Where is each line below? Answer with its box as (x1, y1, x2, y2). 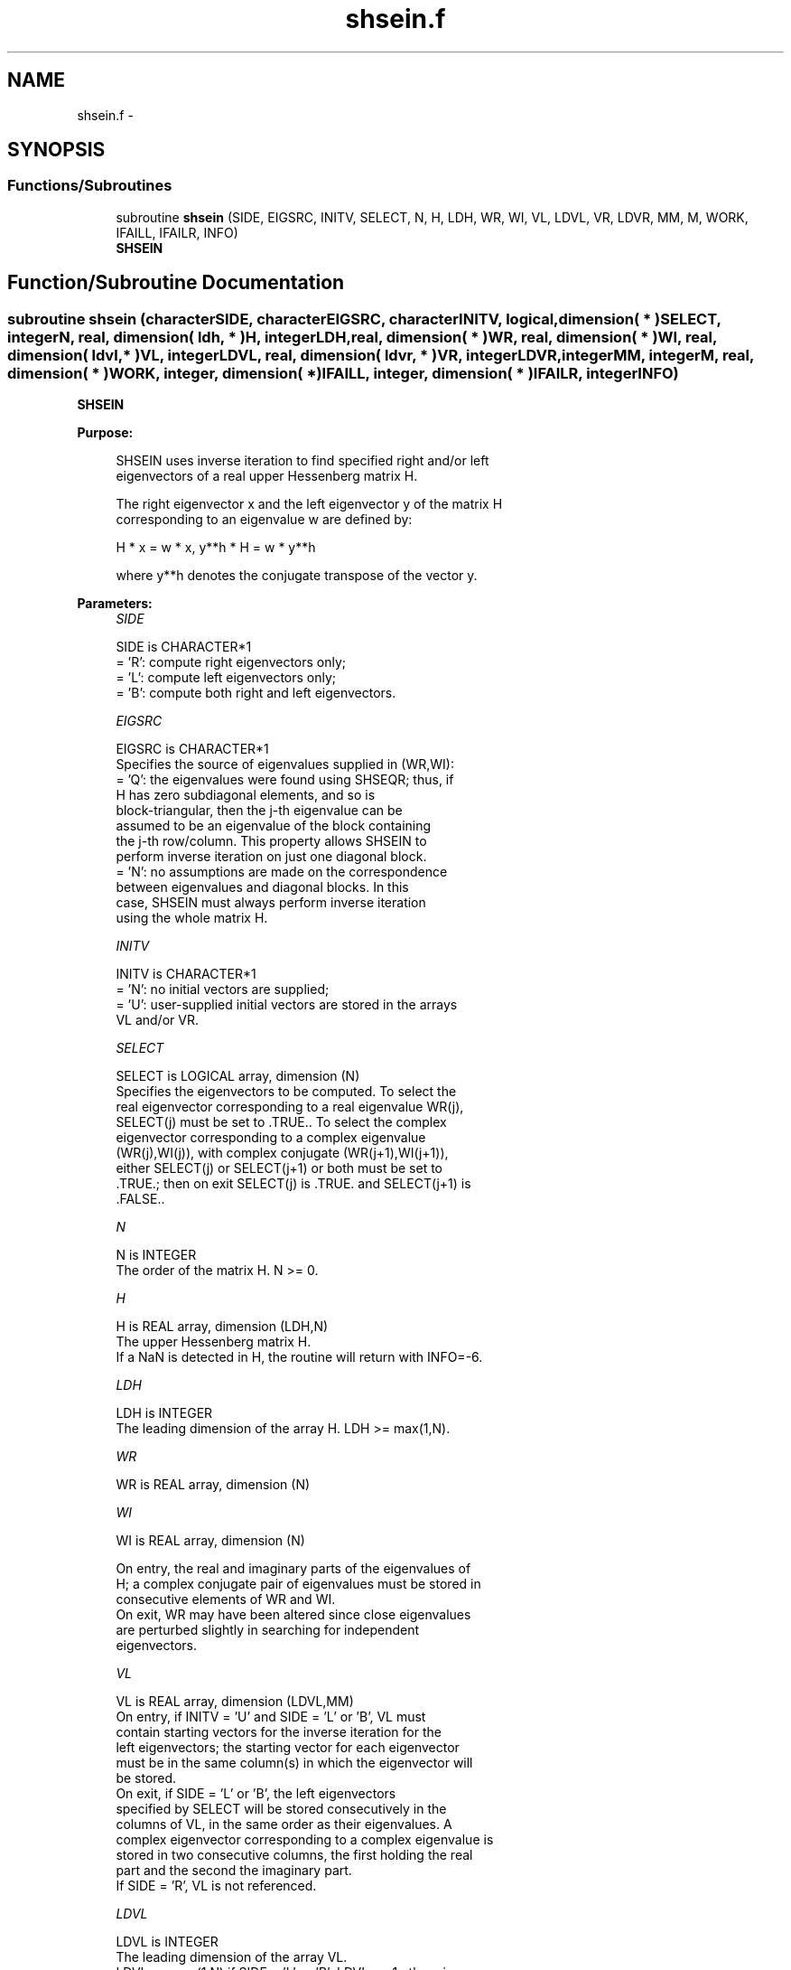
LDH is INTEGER (116, 1405, 213, 1421)
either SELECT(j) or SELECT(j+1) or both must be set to (116, 1160, 442, 1177)
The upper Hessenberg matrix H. (116, 1334, 312, 1350)
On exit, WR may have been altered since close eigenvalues (116, 1607, 471, 1623)
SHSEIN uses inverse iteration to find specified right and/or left (116, 453, 489, 469)
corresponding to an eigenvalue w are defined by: (116, 511, 413, 528)
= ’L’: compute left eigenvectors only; (116, 670, 337, 686)
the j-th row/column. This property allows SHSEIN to (116, 833, 427, 849)
